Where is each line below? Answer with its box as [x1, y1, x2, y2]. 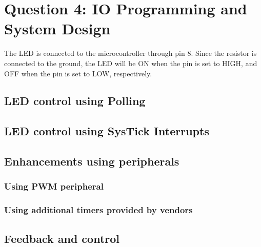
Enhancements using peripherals [4, 153, 179, 169]
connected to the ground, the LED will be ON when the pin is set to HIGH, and [4, 57, 257, 68]
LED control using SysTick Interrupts [4, 123, 209, 139]
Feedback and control [4, 230, 120, 246]
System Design [4, 18, 111, 39]
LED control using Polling [4, 93, 146, 109]
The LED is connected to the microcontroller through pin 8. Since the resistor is [4, 48, 257, 58]
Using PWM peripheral [4, 180, 104, 193]
